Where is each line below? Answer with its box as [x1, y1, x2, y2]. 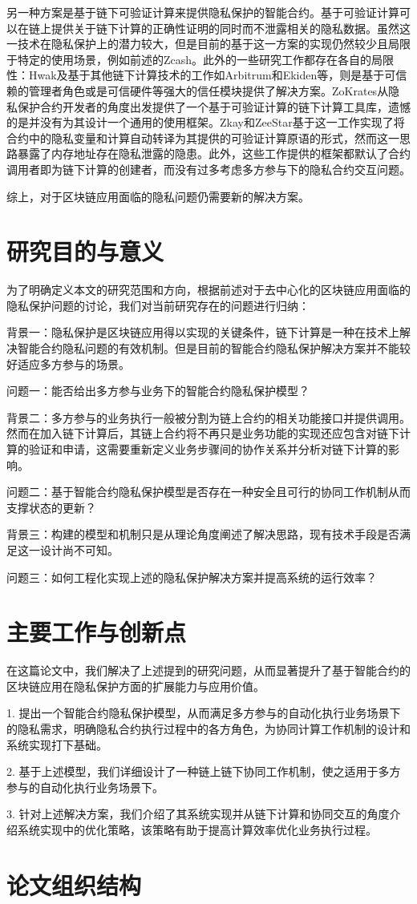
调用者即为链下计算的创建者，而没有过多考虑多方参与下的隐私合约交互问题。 [6, 160, 411, 177]
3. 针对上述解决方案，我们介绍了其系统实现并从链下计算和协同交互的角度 [6, 805, 390, 822]
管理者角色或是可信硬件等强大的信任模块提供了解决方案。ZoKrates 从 [28, 82, 389, 99]
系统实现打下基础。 [6, 736, 107, 753]
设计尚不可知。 [39, 541, 119, 558]
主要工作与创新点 [6, 615, 187, 648]
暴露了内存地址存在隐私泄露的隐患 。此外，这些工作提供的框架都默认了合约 [17, 145, 411, 162]
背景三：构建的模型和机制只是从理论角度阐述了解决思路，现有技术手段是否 [6, 526, 399, 543]
